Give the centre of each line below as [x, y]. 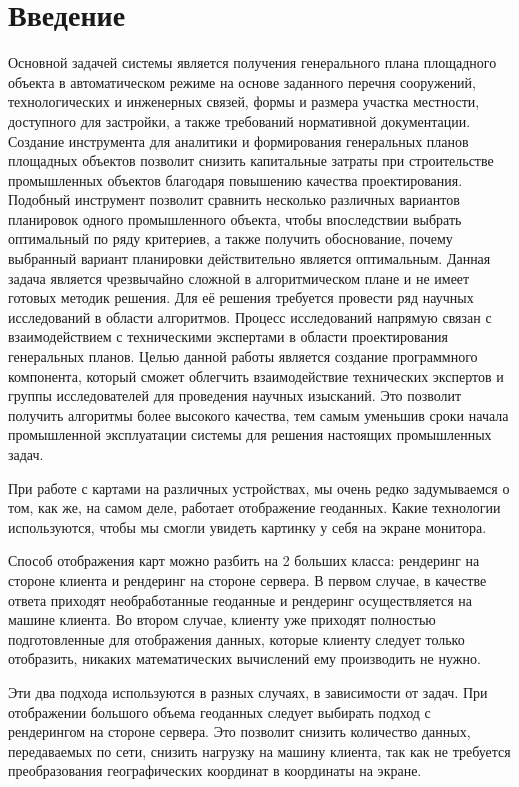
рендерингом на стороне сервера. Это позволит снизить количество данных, [239, 731]
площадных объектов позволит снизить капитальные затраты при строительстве [251, 160]
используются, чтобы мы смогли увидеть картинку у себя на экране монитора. [247, 526]
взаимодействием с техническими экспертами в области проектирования [228, 336]
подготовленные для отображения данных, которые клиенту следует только [236, 638]
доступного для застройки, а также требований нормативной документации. [239, 120]
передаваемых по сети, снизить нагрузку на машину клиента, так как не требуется [259, 750]
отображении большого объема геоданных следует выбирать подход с [219, 711]
